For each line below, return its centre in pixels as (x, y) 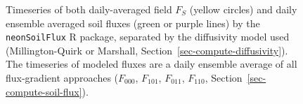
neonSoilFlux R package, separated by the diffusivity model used (148, 37)
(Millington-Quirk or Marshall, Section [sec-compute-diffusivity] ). (147, 50)
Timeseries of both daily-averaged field (89, 9)
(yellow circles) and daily (243, 9)
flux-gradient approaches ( (62, 78)
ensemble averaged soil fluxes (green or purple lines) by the (133, 23)
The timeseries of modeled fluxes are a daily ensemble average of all (151, 64)
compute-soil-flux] (44, 91)
